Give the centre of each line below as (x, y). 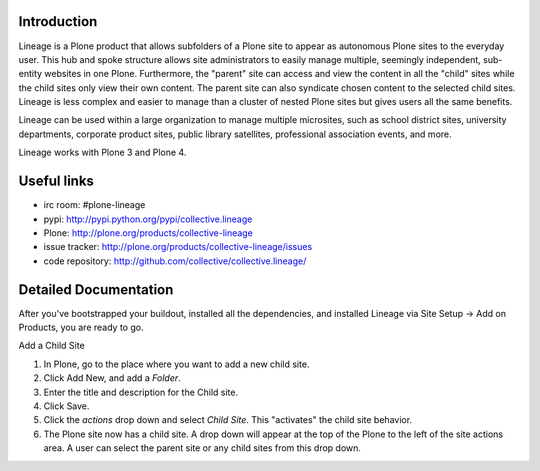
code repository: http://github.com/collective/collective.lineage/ (175, 261)
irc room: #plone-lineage (94, 205)
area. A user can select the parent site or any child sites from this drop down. (202, 448)
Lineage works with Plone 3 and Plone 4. (102, 152)
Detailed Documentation (96, 289)
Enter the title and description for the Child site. (141, 392)
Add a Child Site (51, 346)
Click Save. (66, 406)
